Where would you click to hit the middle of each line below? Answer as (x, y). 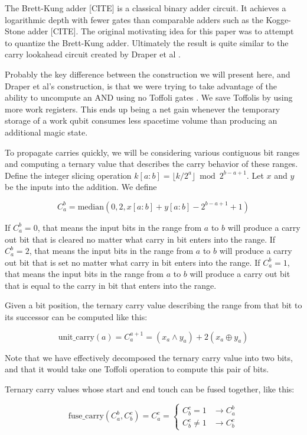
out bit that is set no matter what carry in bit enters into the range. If (133, 262)
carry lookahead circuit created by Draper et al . (93, 54)
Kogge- (278, 19)
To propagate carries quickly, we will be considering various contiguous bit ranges (152, 152)
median (91, 207)
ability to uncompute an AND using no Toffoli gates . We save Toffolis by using (149, 97)
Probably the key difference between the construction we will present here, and (148, 74)
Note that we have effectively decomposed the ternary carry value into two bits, (149, 357)
